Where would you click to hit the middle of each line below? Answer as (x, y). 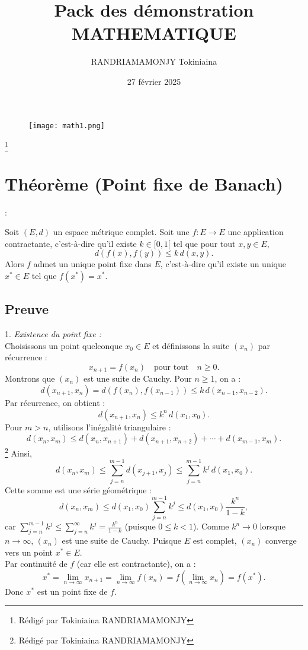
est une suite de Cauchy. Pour (138, 378)
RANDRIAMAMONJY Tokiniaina (154, 61)
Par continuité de (36, 564)
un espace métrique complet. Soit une (121, 232)
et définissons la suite (191, 345)
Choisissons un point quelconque (64, 345)
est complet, (215, 540)
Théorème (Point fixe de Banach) (144, 183)
